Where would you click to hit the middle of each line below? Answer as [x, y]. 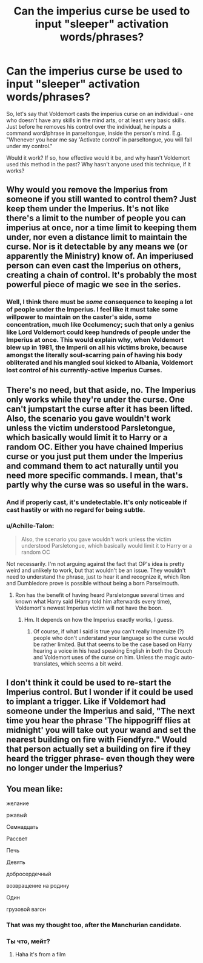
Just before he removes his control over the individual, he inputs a [89, 126]
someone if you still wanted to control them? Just [101, 199]
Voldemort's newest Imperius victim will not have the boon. [89, 608]
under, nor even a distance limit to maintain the [97, 237]
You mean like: [35, 788]
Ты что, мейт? [28, 941]
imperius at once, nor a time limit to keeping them [101, 228]
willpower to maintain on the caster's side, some [79, 317]
